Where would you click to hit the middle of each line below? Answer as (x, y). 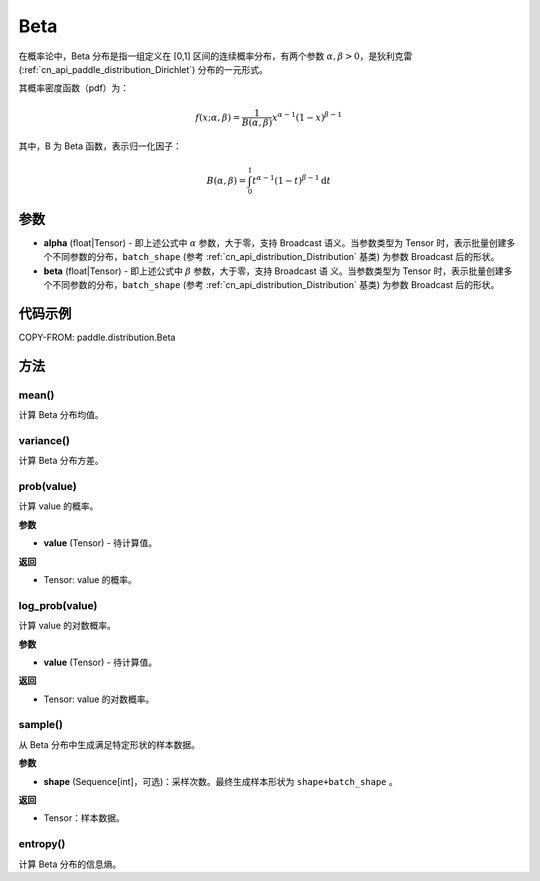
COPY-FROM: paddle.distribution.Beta (97, 337)
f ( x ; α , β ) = (218, 117)
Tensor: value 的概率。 (90, 580)
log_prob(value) (58, 605)
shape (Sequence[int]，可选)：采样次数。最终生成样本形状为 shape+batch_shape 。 (221, 781)
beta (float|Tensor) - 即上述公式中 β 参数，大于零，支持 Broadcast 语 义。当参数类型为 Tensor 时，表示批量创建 (273, 271)
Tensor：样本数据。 (84, 818)
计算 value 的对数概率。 (67, 626)
